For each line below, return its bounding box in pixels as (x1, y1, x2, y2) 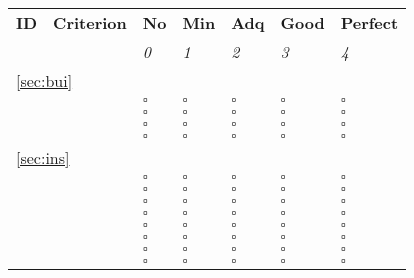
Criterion (53, 11, 127, 34)
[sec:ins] (16, 146, 70, 169)
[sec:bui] (16, 69, 73, 92)
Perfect (340, 11, 399, 34)
